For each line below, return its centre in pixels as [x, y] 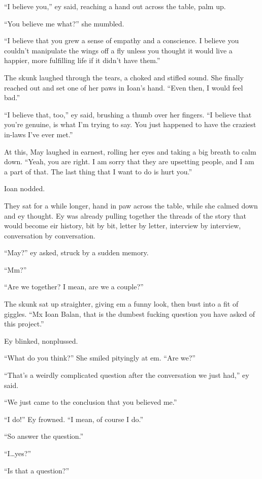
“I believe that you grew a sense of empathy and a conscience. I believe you [122, 40]
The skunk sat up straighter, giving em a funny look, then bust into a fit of [121, 304]
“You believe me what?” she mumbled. [64, 23]
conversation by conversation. [50, 235]
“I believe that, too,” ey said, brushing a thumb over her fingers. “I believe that [128, 114]
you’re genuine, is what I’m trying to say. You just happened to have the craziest [130, 124]
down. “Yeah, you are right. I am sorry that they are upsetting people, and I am [129, 161]
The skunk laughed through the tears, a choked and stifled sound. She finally [124, 77]
